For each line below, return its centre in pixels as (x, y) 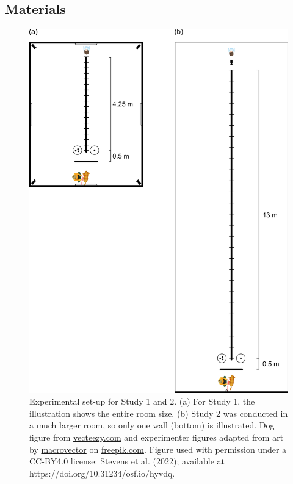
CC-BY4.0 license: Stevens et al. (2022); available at (127, 461)
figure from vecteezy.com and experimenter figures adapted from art (157, 437)
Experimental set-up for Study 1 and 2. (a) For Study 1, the (142, 401)
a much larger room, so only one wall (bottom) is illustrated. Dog (152, 425)
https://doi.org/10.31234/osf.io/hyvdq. (102, 473)
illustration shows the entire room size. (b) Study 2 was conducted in (159, 413)
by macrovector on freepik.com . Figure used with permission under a (158, 449)
